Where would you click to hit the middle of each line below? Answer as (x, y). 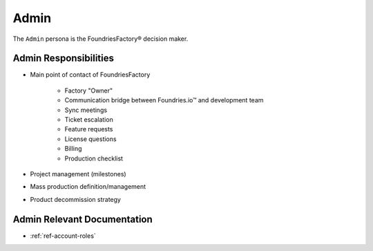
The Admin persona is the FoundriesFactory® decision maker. (101, 39)
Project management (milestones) (78, 174)
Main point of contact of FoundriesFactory (90, 75)
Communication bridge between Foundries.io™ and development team (164, 100)
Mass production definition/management (88, 187)
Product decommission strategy (75, 199)
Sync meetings (86, 110)
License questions (90, 139)
